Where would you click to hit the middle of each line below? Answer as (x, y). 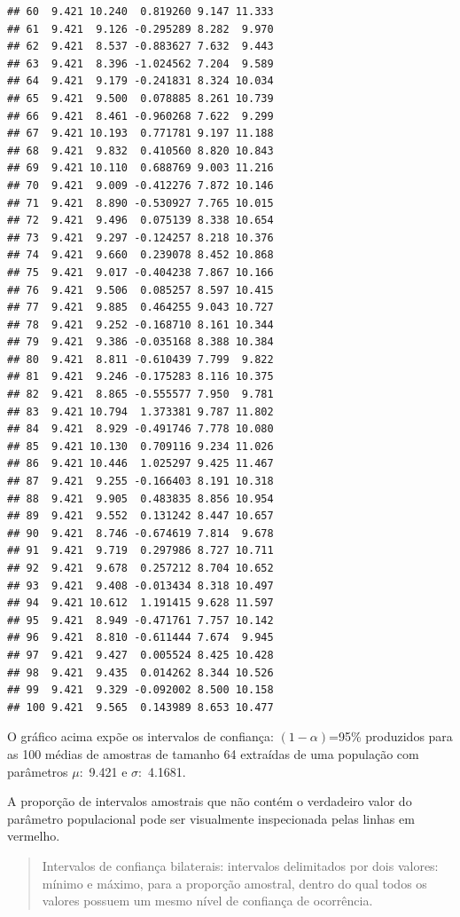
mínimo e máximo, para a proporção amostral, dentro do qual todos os (234, 883)
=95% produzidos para (391, 736)
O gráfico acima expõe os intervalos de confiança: (140, 736)
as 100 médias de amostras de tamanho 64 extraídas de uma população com (213, 753)
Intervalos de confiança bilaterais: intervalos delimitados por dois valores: (240, 865)
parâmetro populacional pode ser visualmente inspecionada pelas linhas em (211, 818)
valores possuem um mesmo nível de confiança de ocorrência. (207, 901)
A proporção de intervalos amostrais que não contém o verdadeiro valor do (210, 801)
